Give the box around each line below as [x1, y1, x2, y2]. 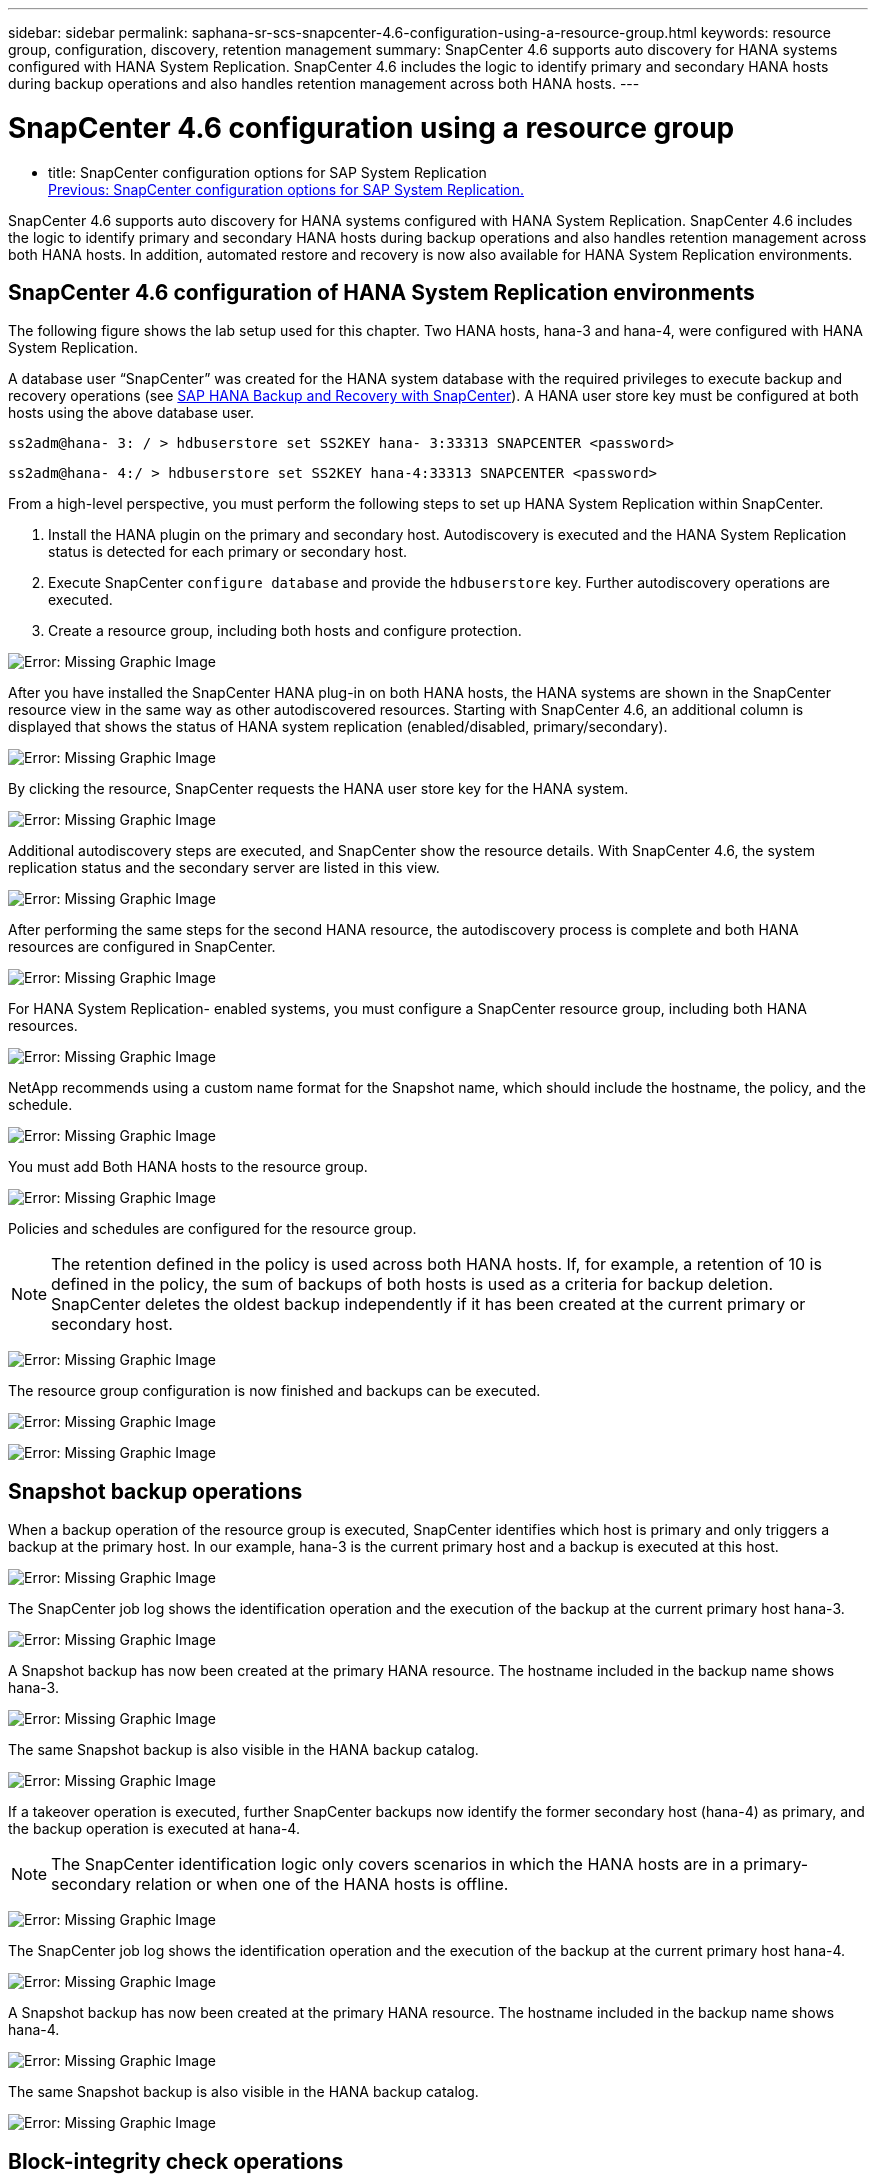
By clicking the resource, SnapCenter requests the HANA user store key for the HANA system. [8, 780, 629, 798]
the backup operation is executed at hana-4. [8, 1820, 300, 1838]
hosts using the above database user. [8, 404, 255, 422]
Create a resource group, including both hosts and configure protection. [48, 622, 522, 640]
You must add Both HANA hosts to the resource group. [8, 1158, 368, 1176]
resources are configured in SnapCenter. [8, 938, 276, 956]
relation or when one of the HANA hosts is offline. [135, 1874, 509, 1895]
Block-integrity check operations [8, 2148, 344, 2174]
